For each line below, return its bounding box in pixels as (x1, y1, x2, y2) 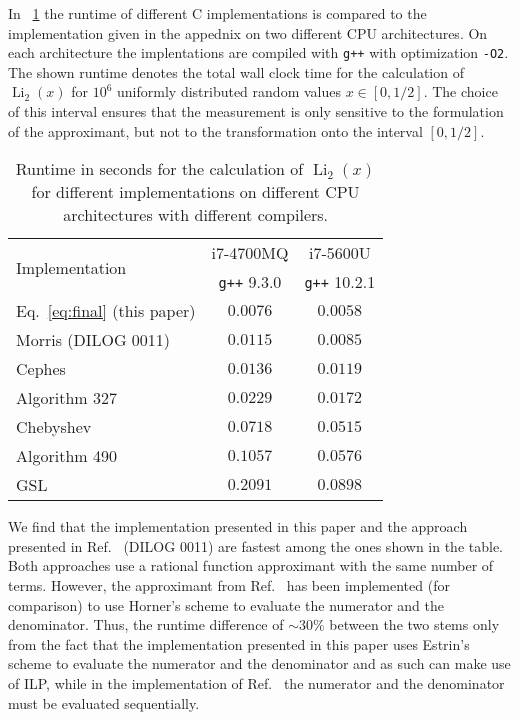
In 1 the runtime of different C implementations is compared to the (8, 3, 427, 23)
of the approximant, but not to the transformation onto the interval (8, 120, 423, 141)
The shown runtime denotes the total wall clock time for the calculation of (8, 61, 464, 82)
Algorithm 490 (16, 444, 117, 468)
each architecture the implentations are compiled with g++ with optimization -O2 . (8, 42, 509, 63)
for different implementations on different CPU (31, 180, 360, 204)
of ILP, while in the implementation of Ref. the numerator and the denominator (8, 672, 505, 693)
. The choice (423, 81, 498, 102)
